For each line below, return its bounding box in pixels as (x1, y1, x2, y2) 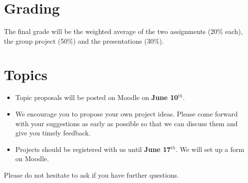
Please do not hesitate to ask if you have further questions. (4, 170, 179, 180)
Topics (4, 64, 48, 84)
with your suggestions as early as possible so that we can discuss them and (15, 118, 238, 128)
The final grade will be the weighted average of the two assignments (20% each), (4, 26, 243, 36)
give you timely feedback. (15, 128, 91, 138)
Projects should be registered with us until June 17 (15, 144, 171, 154)
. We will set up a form (175, 144, 245, 154)
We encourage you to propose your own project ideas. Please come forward (15, 109, 238, 119)
